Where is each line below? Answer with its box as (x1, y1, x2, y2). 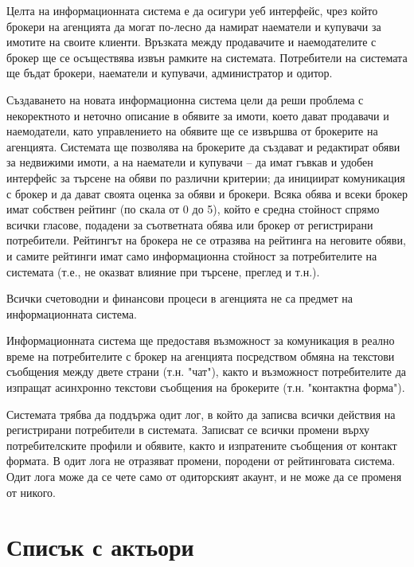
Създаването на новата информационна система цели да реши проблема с (6, 91, 364, 108)
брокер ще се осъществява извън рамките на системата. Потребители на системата (6, 49, 408, 65)
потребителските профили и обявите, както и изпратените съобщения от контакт (6, 436, 397, 453)
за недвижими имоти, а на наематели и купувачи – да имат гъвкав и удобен (6, 154, 373, 170)
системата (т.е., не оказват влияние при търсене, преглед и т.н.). (6, 263, 320, 280)
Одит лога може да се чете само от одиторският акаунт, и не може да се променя (6, 468, 402, 485)
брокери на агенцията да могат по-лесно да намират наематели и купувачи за (6, 18, 381, 34)
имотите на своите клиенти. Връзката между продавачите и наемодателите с (6, 33, 377, 50)
